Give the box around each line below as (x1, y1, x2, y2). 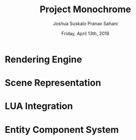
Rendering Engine (5, 54, 82, 65)
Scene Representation (5, 77, 101, 89)
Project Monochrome (39, 4, 131, 15)
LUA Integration (5, 101, 73, 112)
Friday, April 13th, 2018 (61, 30, 109, 36)
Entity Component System (5, 124, 119, 135)
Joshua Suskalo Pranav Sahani (53, 20, 118, 27)
